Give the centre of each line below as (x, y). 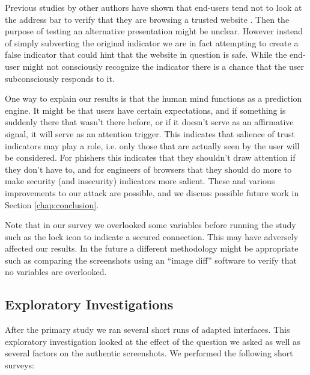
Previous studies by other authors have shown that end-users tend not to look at (153, 7)
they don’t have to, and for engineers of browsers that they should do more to (148, 169)
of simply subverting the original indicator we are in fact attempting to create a (152, 42)
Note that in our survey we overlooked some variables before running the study (150, 225)
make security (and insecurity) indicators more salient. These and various (140, 181)
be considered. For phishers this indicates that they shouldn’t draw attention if (150, 157)
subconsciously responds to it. (60, 78)
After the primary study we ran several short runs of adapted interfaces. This (147, 330)
